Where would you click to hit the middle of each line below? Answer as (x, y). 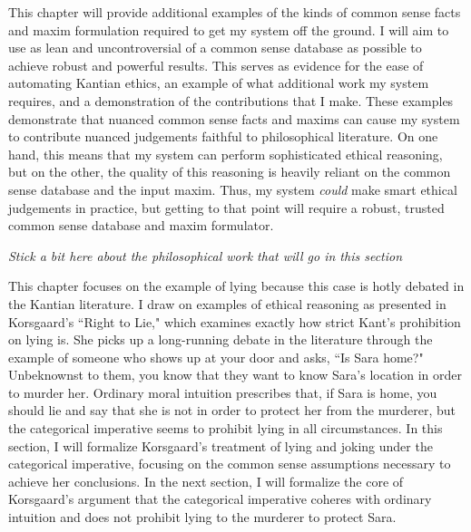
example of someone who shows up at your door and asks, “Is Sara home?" (216, 357)
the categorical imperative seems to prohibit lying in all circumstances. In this (226, 428)
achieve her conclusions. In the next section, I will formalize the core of (206, 481)
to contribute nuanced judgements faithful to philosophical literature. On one (223, 136)
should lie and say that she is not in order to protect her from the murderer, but (232, 410)
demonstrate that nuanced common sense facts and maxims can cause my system (234, 118)
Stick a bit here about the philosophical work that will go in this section (206, 255)
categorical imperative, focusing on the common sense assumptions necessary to (230, 464)
